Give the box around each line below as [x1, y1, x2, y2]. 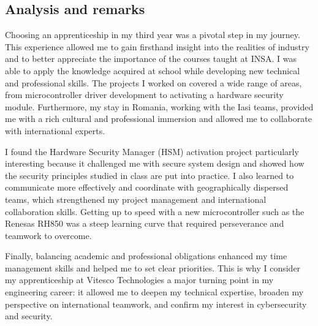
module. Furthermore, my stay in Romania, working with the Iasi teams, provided [5, 100, 314, 113]
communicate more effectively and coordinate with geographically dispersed [5, 181, 289, 194]
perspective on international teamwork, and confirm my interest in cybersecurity [5, 297, 307, 310]
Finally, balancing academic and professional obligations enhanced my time [5, 249, 287, 262]
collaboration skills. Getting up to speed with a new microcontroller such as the [5, 205, 305, 218]
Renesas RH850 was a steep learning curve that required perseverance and [5, 217, 284, 230]
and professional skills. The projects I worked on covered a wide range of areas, [5, 76, 302, 89]
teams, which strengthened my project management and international [5, 192, 267, 205]
